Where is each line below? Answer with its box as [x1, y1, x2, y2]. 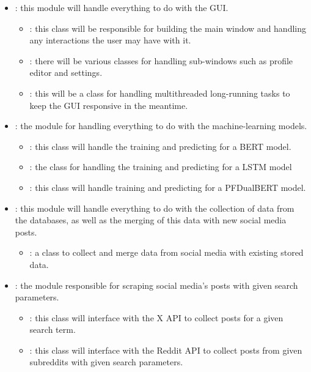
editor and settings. [29, 66, 103, 79]
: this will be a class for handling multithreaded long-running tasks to [29, 86, 290, 99]
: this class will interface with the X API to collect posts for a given [29, 311, 284, 324]
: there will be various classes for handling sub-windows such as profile [29, 54, 293, 67]
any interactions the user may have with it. [29, 34, 191, 46]
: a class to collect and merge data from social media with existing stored [29, 246, 304, 259]
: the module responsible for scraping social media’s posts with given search [15, 278, 298, 291]
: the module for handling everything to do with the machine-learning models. [15, 119, 307, 132]
